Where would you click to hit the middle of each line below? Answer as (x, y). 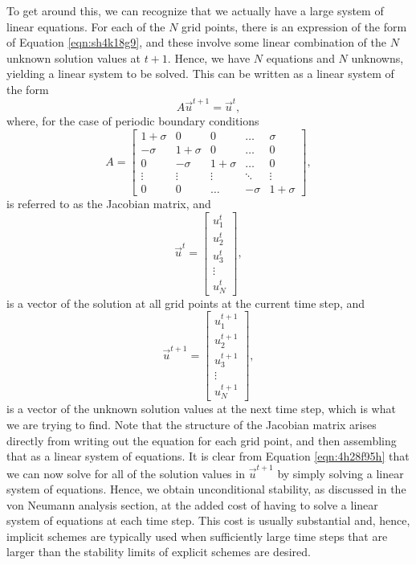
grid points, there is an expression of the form (294, 26)
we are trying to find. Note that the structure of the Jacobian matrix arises (192, 424)
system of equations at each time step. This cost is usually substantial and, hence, (208, 520)
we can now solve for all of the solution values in (126, 473)
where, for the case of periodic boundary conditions (133, 121)
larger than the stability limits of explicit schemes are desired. (159, 552)
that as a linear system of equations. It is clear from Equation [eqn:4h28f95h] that (208, 456)
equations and (300, 57)
